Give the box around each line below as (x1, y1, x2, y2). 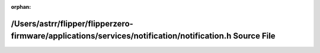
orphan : (11, 4, 31, 10)
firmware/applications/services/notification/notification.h (11, 31, 232, 41)
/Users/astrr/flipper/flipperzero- (11, 18, 133, 29)
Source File (233, 31, 276, 41)
